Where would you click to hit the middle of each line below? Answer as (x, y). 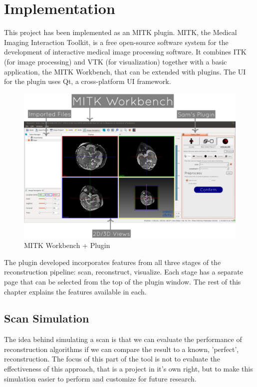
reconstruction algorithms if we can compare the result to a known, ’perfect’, (122, 349)
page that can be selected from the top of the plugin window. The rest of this (123, 281)
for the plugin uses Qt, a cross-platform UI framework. (88, 81)
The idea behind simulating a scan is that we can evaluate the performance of (123, 339)
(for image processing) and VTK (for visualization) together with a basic (116, 61)
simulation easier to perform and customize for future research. (100, 378)
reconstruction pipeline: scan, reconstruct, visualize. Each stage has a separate (124, 272)
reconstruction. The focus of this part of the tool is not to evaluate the (112, 359)
